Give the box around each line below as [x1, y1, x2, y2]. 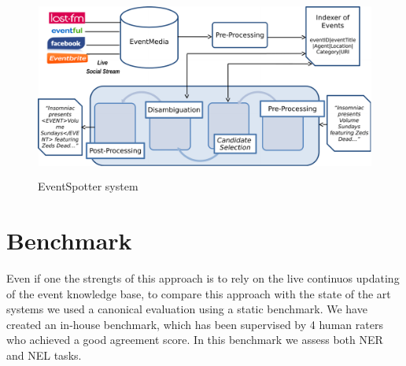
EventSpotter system [38, 178, 138, 194]
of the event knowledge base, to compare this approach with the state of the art [6, 285, 391, 301]
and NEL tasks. [6, 347, 82, 364]
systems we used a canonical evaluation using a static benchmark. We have [6, 301, 367, 317]
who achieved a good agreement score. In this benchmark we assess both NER [6, 331, 383, 348]
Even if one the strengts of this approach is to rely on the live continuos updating [6, 270, 400, 287]
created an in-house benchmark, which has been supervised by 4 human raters [6, 316, 383, 332]
